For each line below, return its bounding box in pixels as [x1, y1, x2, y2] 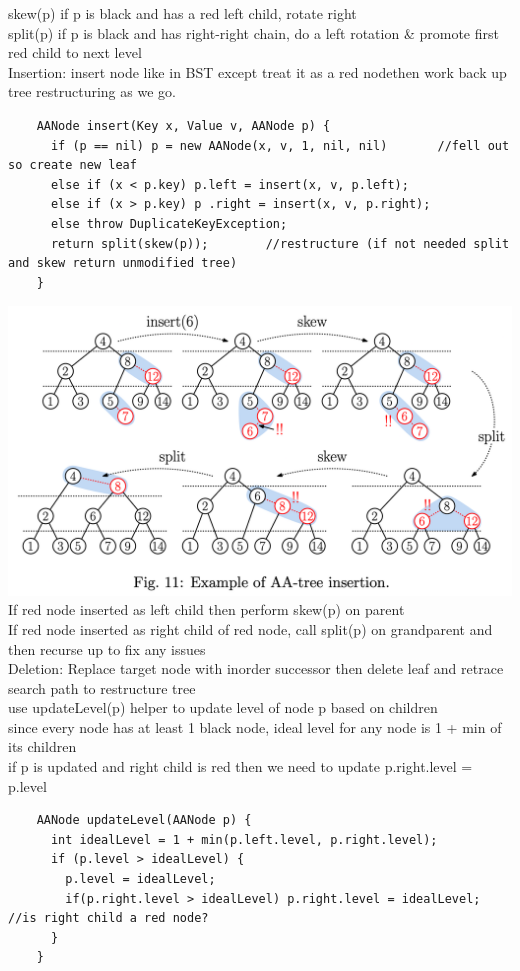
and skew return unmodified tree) [8, 256, 238, 271]
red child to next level [8, 42, 142, 63]
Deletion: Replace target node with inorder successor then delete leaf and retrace [8, 658, 504, 679]
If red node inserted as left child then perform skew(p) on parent [8, 599, 405, 620]
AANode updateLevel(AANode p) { [36, 813, 252, 828]
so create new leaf [8, 158, 137, 173]
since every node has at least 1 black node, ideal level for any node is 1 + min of [8, 716, 502, 737]
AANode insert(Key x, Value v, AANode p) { [36, 118, 331, 133]
